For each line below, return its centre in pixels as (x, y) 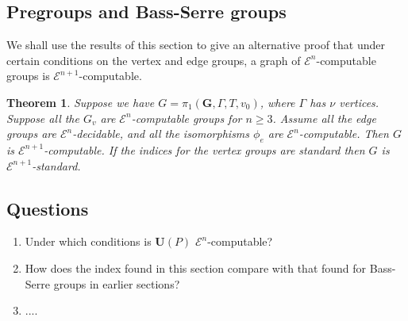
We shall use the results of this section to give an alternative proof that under (196, 45)
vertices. (359, 102)
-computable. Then (344, 134)
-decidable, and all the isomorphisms (161, 134)
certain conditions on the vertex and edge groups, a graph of (154, 60)
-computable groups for (187, 118)
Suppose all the (43, 118)
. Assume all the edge (324, 118)
